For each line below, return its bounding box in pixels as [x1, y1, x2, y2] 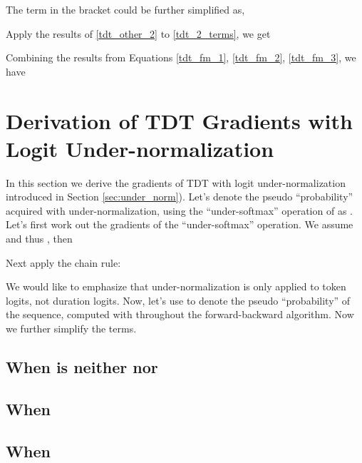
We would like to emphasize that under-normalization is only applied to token [6, 279, 346, 294]
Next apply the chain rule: [6, 255, 121, 270]
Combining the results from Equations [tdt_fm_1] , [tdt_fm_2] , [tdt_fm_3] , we [6, 50, 356, 65]
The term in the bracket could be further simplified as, [6, 2, 245, 16]
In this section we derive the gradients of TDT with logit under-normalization [6, 175, 346, 190]
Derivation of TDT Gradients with [6, 106, 353, 135]
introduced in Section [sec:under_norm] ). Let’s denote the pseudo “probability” [6, 189, 353, 204]
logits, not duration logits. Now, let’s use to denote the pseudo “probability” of [6, 292, 351, 307]
